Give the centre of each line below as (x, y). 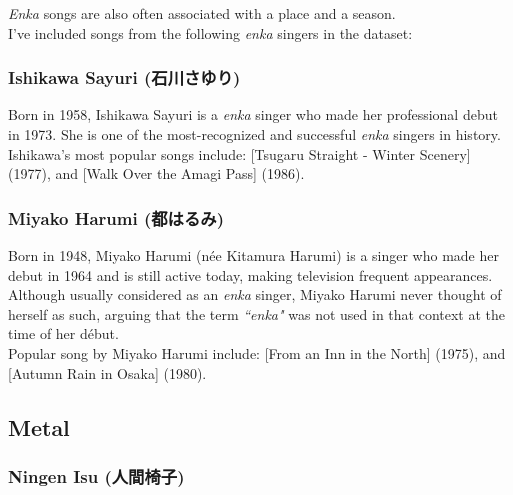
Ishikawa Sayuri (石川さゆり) (124, 77)
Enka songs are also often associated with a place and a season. (202, 13)
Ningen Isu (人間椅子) (96, 475)
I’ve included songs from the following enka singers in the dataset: (210, 32)
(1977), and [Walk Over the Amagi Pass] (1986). (156, 173)
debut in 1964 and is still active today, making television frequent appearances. (250, 274)
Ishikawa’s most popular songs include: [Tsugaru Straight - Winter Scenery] (239, 153)
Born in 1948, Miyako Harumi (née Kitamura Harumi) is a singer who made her (253, 255)
